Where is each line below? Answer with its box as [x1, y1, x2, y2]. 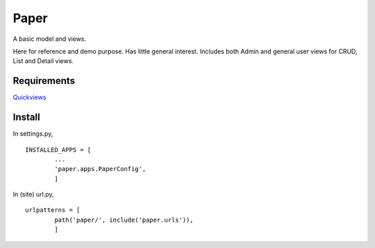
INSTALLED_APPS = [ [25, 145, 92, 154]
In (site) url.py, [12, 191, 55, 199]
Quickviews [12, 94, 47, 102]
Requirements [12, 75, 76, 87]
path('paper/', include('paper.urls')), [54, 215, 194, 224]
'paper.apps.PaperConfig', [54, 165, 147, 173]
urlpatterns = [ [25, 206, 81, 214]
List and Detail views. [12, 57, 74, 65]
